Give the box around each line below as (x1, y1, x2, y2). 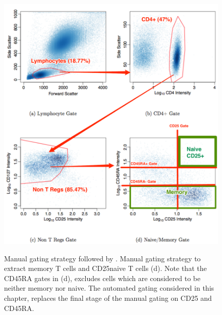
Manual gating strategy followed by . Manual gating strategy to (4, 253, 201, 263)
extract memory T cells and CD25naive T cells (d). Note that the (4, 263, 207, 273)
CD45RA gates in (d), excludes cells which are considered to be (4, 272, 201, 283)
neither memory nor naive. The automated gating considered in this (4, 283, 214, 293)
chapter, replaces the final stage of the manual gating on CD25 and (4, 292, 212, 303)
